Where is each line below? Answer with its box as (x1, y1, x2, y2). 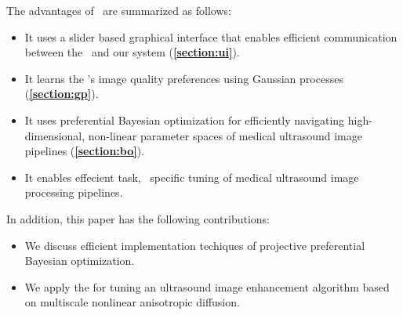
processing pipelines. (24, 184, 123, 201)
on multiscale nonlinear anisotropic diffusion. (24, 294, 240, 310)
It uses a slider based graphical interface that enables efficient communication (24, 28, 398, 45)
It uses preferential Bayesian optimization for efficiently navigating (24, 111, 345, 128)
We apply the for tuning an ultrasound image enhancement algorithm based (24, 278, 390, 295)
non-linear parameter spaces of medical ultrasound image (88, 127, 362, 143)
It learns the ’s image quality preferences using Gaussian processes (24, 70, 343, 86)
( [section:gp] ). (24, 85, 99, 102)
